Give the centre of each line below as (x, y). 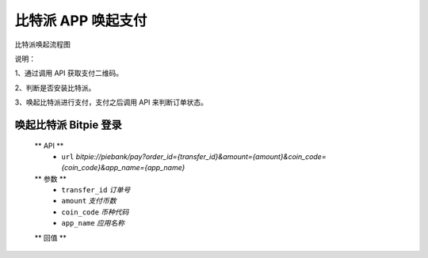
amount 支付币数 (89, 201)
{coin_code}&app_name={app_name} (123, 168)
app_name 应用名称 (93, 223)
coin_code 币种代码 (95, 212)
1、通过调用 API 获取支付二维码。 (69, 73)
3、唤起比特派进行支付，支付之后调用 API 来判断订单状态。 (111, 102)
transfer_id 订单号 (96, 190)
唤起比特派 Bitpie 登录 (68, 125)
